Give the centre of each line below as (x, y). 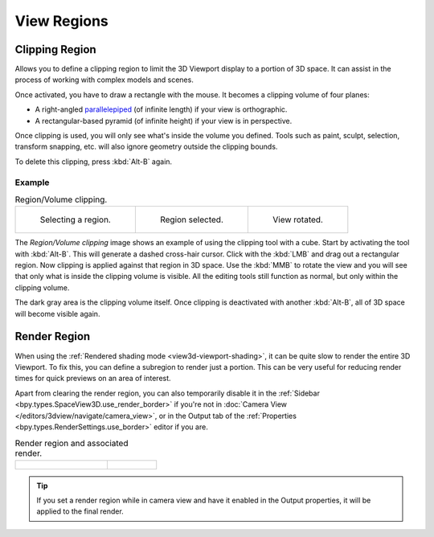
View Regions (61, 21)
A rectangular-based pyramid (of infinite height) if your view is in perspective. (164, 121)
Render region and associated (72, 444)
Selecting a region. (76, 219)
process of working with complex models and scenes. (104, 80)
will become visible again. (57, 314)
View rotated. (297, 219)
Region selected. (192, 219)
